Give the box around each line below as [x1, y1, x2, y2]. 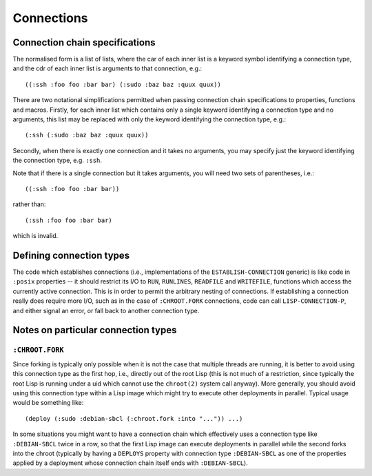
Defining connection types [12, 249, 130, 261]
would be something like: [12, 399, 84, 407]
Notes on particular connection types [12, 324, 177, 336]
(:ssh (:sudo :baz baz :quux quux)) [25, 131, 149, 139]
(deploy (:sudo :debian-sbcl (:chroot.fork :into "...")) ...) [25, 415, 243, 422]
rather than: [12, 200, 46, 208]
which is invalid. [12, 232, 59, 240]
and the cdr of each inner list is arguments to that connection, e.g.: [12, 64, 203, 72]
